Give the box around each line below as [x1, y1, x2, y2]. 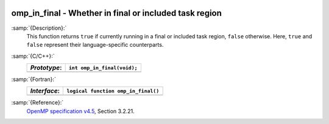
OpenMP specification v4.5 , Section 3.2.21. [26, 107, 135, 115]
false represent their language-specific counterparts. [26, 41, 164, 49]
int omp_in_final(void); [68, 64, 138, 71]
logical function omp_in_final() [66, 88, 160, 94]
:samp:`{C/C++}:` [11, 52, 55, 60]
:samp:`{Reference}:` [11, 99, 64, 106]
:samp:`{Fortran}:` [11, 76, 56, 83]
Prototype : [30, 64, 62, 72]
